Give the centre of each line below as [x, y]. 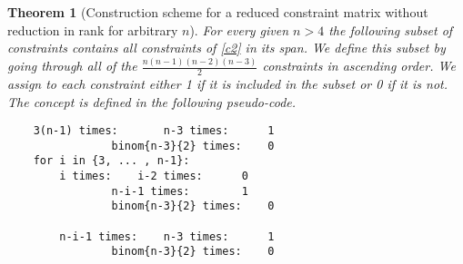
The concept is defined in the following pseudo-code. [152, 101]
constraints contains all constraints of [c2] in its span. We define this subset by [226, 48]
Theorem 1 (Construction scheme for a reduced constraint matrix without [218, 12]
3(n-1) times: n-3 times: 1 [154, 131]
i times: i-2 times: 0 [154, 176]
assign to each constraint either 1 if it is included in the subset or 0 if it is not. [227, 83]
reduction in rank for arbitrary [93, 29]
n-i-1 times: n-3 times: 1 [167, 236]
